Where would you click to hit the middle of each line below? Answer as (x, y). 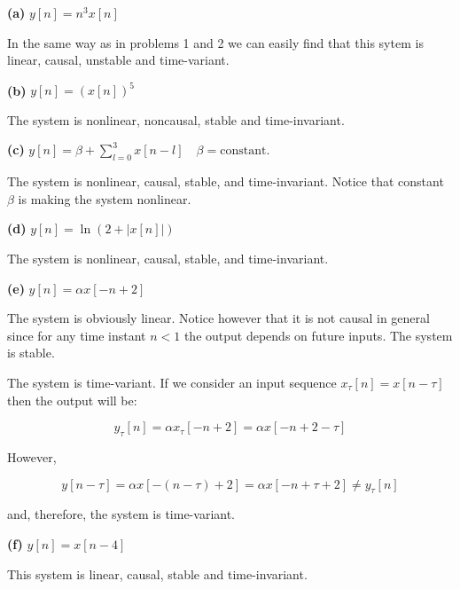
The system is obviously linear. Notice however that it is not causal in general (218, 318)
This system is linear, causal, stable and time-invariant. (157, 573)
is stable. (31, 353)
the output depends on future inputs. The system (318, 335)
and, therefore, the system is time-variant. (121, 514)
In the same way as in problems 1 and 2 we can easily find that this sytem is (215, 42)
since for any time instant (77, 335)
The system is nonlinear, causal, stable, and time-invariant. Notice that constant (226, 181)
